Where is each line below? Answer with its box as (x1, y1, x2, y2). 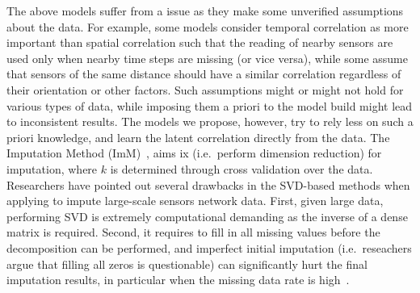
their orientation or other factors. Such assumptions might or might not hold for (6, 81, 404, 98)
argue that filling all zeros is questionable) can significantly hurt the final (6, 255, 367, 272)
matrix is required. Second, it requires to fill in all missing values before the (6, 224, 380, 241)
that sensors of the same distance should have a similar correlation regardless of (6, 65, 401, 82)
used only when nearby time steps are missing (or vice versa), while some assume (6, 49, 408, 66)
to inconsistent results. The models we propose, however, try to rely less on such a (6, 113, 414, 130)
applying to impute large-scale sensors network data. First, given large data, (6, 192, 384, 209)
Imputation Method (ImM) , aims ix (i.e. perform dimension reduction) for (6, 144, 382, 161)
